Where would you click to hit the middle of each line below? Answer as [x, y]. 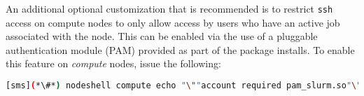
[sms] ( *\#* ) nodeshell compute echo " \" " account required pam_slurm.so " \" [184, 86]
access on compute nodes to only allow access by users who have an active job [173, 22]
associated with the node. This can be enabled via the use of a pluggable [162, 36]
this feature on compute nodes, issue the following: [113, 63]
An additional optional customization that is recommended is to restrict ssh [169, 8]
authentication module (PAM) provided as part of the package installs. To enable [180, 49]
